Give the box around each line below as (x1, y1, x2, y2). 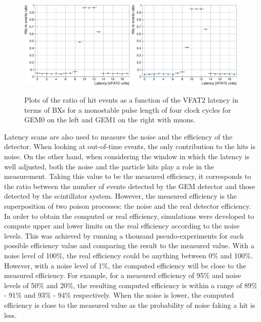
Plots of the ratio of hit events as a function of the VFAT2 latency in (24, 95, 238, 105)
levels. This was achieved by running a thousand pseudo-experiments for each (4, 230, 244, 241)
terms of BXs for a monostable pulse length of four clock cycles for (24, 104, 231, 115)
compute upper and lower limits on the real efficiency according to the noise (4, 220, 240, 231)
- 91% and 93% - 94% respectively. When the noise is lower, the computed (4, 290, 234, 300)
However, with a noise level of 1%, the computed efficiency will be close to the (4, 260, 246, 270)
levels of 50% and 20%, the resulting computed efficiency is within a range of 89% (4, 280, 257, 290)
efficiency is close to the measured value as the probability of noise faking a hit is (4, 299, 255, 310)
